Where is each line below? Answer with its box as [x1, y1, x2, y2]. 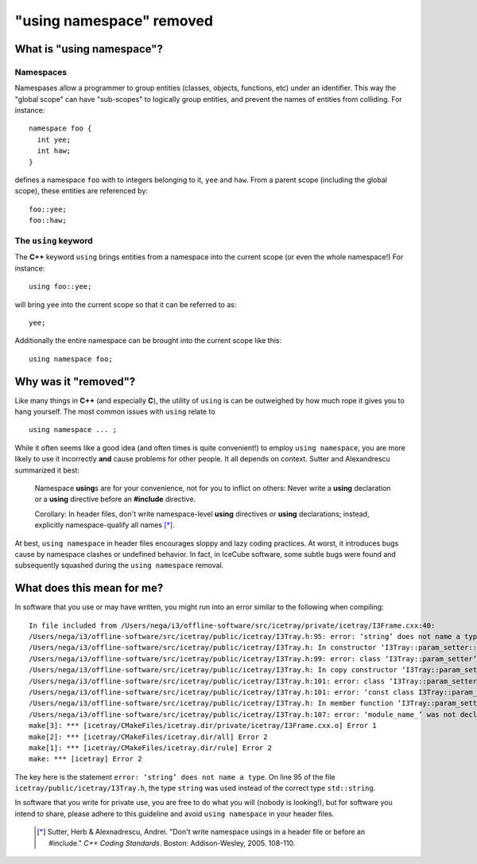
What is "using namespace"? [14, 42, 163, 56]
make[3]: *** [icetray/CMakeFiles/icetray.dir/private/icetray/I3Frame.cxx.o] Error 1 [29, 721, 377, 730]
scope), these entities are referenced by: [14, 186, 149, 196]
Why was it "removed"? [14, 375, 136, 388]
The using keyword [14, 235, 93, 246]
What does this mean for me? [14, 582, 164, 595]
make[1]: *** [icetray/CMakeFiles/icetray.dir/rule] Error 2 [29, 743, 272, 752]
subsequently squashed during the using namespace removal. [14, 561, 224, 570]
